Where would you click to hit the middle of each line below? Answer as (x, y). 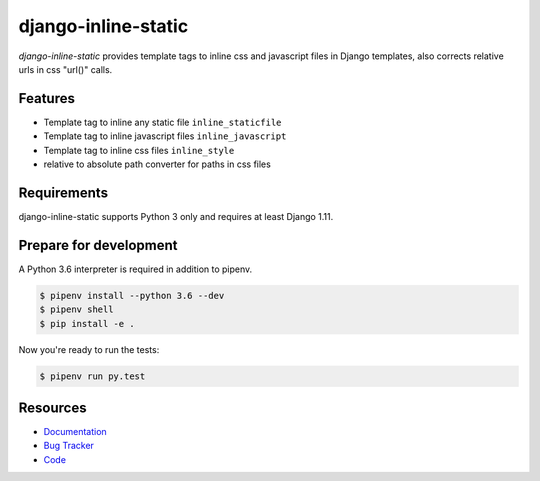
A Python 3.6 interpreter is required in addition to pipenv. (135, 269)
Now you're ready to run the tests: (89, 349)
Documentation (75, 432)
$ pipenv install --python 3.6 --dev (132, 295)
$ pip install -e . (87, 323)
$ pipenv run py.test (92, 376)
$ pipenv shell (76, 309)
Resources (52, 407)
